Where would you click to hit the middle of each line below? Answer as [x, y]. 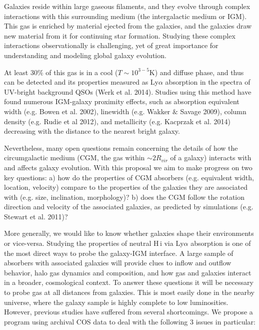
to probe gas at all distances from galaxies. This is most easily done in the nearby [129, 292]
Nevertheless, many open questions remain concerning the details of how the [121, 147]
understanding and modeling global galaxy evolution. [85, 55]
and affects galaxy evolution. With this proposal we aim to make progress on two [128, 167]
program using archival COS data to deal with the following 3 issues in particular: [130, 321]
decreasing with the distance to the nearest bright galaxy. [92, 131]
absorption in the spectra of [208, 82]
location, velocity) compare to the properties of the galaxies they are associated [126, 187]
